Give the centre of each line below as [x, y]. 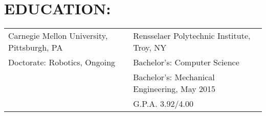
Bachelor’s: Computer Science [186, 62]
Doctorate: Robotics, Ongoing [62, 62]
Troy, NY [150, 48]
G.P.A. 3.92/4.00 [163, 104]
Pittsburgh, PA [36, 48]
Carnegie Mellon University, [58, 36]
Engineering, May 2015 [174, 89]
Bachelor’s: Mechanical [174, 77]
